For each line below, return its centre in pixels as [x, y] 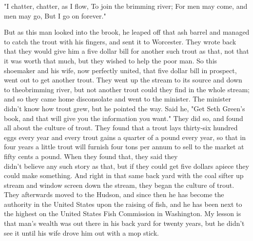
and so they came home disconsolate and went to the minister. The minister [117, 99]
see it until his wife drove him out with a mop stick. [81, 232]
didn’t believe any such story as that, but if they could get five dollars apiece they [126, 166]
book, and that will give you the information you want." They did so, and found [124, 118]
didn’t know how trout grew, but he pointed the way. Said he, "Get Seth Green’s [125, 108]
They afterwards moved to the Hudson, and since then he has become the [114, 194]
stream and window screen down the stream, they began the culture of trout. [119, 185]
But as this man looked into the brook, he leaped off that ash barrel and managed [127, 32]
